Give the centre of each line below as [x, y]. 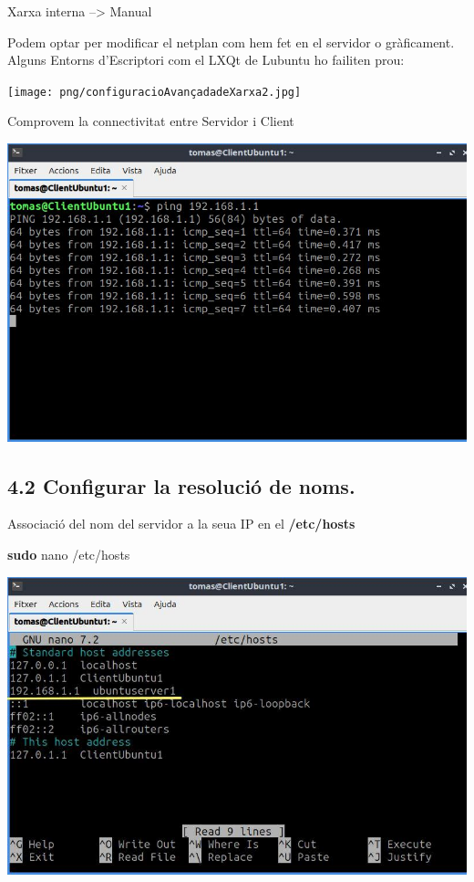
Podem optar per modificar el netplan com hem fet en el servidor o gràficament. [231, 42]
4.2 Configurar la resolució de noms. [181, 485]
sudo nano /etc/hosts [69, 555]
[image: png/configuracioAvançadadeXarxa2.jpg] [155, 92]
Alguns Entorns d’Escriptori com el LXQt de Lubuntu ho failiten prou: [206, 60]
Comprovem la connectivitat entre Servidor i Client [151, 121]
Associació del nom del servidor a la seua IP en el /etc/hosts [181, 524]
